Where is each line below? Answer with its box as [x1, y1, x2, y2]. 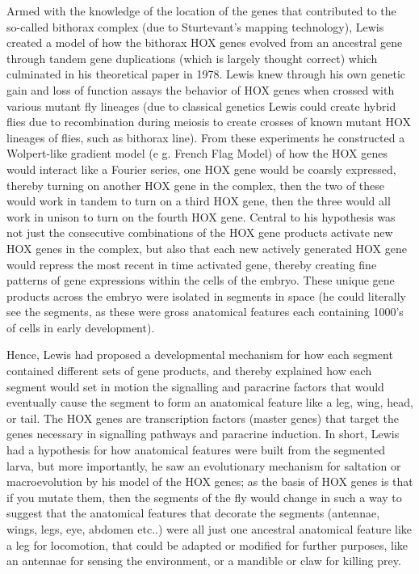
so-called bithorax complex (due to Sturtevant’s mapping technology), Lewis [6, 18, 384, 35]
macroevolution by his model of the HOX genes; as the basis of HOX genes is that [6, 473, 413, 490]
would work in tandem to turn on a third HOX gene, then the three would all [6, 192, 391, 209]
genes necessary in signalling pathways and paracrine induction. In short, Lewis [6, 425, 400, 442]
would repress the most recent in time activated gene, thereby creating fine [6, 255, 377, 272]
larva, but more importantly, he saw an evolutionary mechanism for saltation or [6, 457, 401, 474]
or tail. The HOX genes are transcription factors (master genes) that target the [6, 409, 399, 426]
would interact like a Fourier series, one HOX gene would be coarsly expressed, [6, 160, 396, 177]
